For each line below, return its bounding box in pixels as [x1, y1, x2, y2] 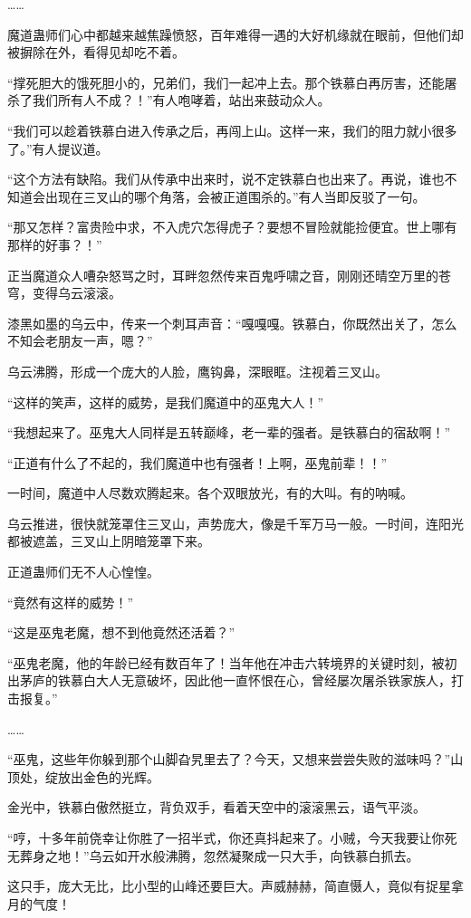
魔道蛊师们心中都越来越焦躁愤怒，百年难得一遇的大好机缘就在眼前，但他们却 [7, 24, 464, 43]
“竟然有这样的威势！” [7, 592, 134, 611]
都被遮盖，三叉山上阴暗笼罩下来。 [7, 531, 210, 550]
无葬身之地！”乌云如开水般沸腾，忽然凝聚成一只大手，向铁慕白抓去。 [7, 846, 419, 865]
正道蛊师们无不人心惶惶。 [7, 562, 159, 581]
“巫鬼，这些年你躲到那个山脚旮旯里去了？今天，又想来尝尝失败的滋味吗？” [7, 750, 451, 769]
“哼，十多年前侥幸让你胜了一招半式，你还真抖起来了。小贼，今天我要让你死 [7, 828, 457, 846]
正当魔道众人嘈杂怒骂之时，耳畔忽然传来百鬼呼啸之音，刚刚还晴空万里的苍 [7, 265, 451, 284]
